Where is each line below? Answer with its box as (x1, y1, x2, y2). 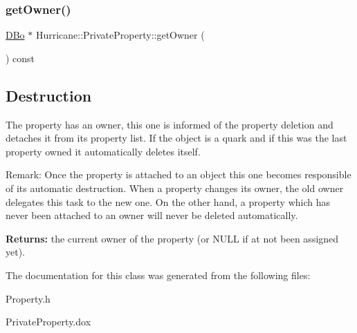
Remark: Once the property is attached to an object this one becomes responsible (6, 167, 351, 182)
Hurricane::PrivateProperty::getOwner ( (35, 28, 205, 42)
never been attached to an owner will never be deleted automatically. (6, 208, 298, 222)
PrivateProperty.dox (6, 314, 91, 329)
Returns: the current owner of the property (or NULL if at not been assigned (6, 231, 339, 245)
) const (6, 50, 35, 65)
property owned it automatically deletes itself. (6, 144, 201, 158)
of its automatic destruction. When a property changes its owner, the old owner (6, 180, 344, 195)
